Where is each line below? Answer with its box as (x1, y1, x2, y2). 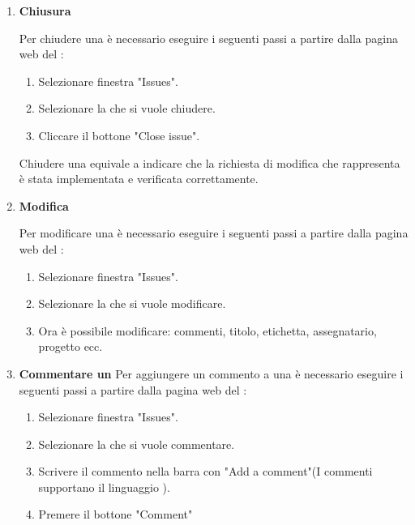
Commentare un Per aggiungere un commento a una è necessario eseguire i (19, 365, 404, 382)
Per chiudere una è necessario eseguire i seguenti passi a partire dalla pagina (19, 29, 398, 46)
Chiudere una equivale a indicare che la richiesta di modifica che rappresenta (19, 154, 400, 171)
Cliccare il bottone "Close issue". (38, 126, 200, 143)
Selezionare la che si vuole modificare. (38, 295, 226, 312)
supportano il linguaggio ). (38, 478, 170, 495)
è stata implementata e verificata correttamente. (19, 170, 259, 187)
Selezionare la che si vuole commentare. (38, 435, 235, 452)
